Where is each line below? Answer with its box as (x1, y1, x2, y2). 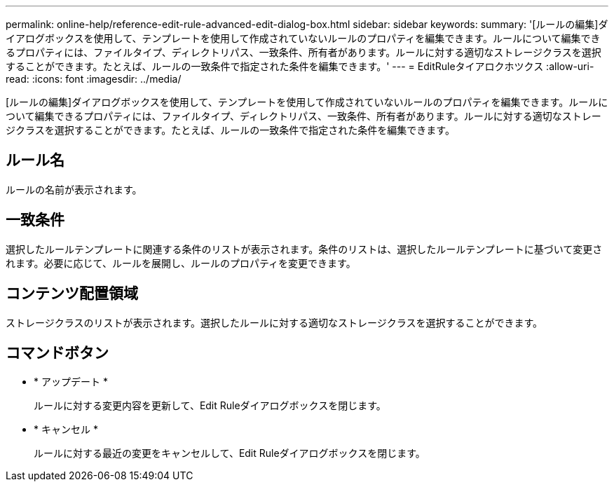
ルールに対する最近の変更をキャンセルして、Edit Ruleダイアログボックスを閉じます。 (34, 447, 425, 460)
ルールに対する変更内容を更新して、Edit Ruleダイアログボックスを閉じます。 (34, 399, 386, 412)
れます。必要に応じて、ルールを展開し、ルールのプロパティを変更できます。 (6, 256, 356, 269)
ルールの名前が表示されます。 (6, 183, 142, 196)
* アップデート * (34, 376, 108, 388)
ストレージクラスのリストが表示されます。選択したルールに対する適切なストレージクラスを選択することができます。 (6, 316, 543, 329)
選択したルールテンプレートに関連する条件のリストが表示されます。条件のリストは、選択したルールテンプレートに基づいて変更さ (6, 242, 603, 255)
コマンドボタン (6, 343, 109, 362)
